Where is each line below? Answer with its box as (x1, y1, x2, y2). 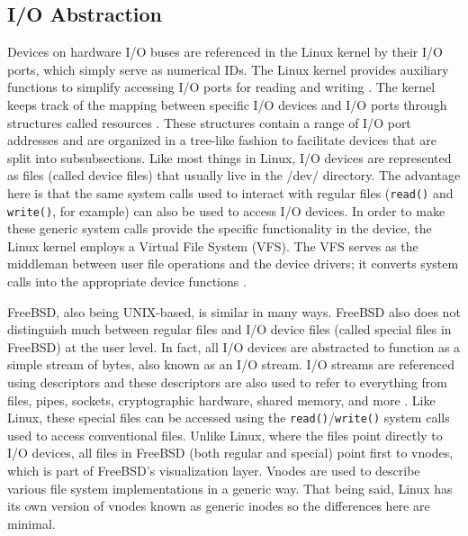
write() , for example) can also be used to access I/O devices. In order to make (7, 201, 445, 220)
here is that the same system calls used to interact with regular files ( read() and (7, 183, 454, 202)
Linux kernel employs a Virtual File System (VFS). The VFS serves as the (7, 236, 418, 255)
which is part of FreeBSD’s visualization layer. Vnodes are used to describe (7, 461, 420, 480)
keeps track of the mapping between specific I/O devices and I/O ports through (7, 95, 447, 114)
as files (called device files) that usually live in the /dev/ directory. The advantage (7, 166, 461, 185)
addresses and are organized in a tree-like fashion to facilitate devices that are (7, 131, 436, 150)
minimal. (7, 513, 56, 532)
